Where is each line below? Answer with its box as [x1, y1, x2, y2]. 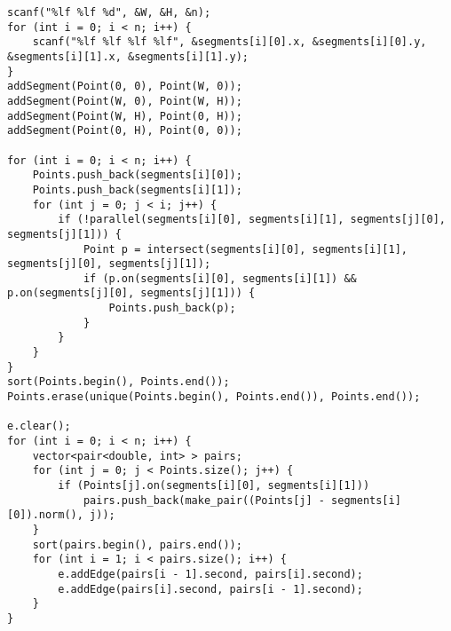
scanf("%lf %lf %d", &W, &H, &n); [7, 6, 211, 19]
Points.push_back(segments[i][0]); [32, 169, 242, 182]
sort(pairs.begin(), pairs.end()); [32, 538, 242, 551]
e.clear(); [7, 420, 71, 433]
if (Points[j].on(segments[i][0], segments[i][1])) [58, 479, 370, 492]
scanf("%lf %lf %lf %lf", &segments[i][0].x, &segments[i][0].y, [32, 35, 427, 49]
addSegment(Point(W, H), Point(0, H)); [7, 109, 242, 122]
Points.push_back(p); [108, 302, 236, 315]
